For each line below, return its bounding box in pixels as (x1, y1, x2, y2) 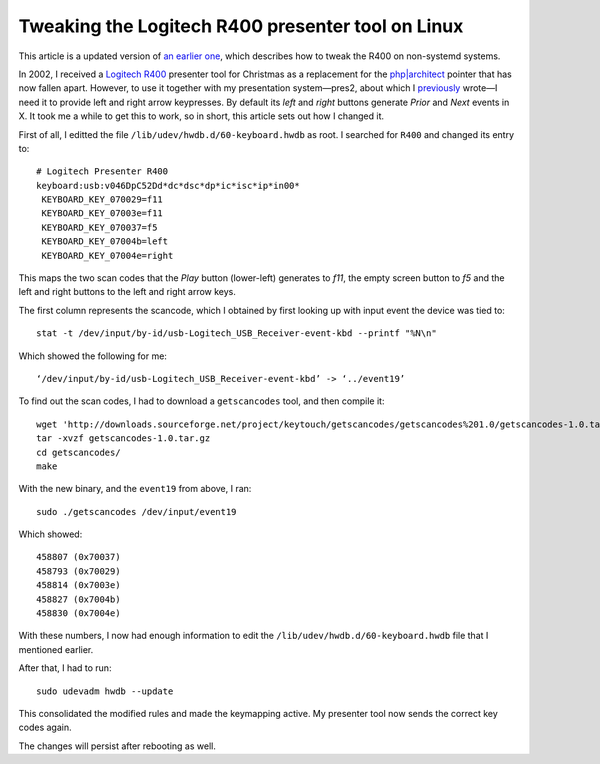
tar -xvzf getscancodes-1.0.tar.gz (36, 433, 211, 444)
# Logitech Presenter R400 (36, 166, 169, 177)
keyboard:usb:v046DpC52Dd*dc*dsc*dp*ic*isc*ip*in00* (36, 180, 300, 191)
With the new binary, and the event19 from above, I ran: (18, 483, 252, 495)
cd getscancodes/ (36, 446, 121, 458)
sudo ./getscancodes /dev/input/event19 (36, 506, 237, 517)
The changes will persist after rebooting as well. (18, 740, 217, 752)
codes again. (18, 721, 72, 734)
